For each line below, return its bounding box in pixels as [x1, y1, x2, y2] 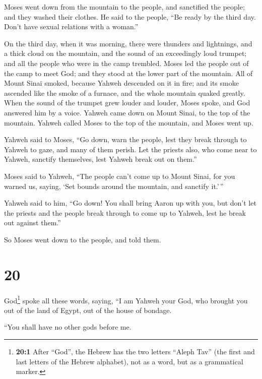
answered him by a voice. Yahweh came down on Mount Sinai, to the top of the [4, 107, 250, 117]
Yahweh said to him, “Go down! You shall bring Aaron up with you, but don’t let [4, 198, 256, 208]
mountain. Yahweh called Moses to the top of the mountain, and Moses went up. [4, 117, 253, 128]
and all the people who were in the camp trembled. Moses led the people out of [4, 57, 249, 68]
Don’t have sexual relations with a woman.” [4, 21, 139, 32]
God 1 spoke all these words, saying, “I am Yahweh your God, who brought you [4, 293, 248, 305]
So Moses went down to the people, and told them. [4, 234, 161, 244]
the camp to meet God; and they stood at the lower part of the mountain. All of [4, 68, 253, 78]
